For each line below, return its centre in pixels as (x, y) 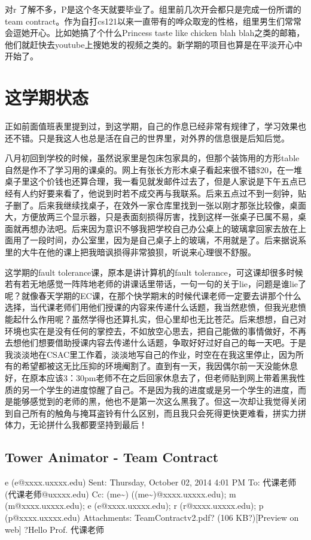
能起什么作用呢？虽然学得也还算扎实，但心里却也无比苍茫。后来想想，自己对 (155, 319)
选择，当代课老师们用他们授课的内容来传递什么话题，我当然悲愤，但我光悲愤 (155, 307)
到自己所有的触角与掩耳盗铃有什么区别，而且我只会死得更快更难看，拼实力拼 (155, 413)
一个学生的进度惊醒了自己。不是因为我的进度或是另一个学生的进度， (164, 389)
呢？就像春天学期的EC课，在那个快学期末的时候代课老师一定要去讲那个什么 (153, 295)
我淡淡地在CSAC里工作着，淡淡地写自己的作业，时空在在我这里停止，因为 (150, 354)
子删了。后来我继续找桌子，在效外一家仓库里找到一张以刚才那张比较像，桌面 (155, 205)
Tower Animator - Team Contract (112, 457)
